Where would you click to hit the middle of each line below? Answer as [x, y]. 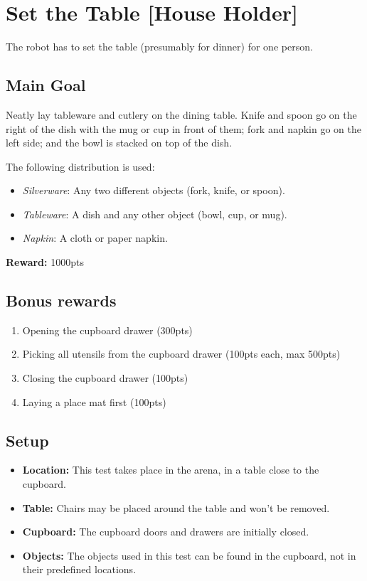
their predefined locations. [79, 569]
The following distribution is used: [80, 166]
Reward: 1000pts [45, 262]
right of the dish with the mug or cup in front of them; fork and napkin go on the [184, 128]
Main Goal [46, 85]
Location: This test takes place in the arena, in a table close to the [171, 470]
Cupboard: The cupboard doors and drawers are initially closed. [166, 532]
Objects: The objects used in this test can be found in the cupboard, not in [189, 555]
